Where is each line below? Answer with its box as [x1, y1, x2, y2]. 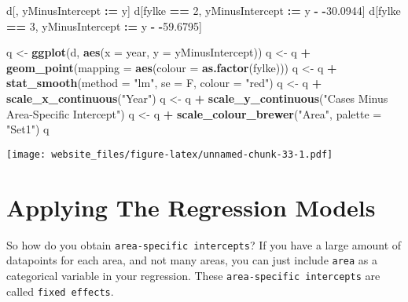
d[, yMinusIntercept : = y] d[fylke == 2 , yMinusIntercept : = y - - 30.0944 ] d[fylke [6, 2, 401, 18]
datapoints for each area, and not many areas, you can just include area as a [6, 252, 378, 268]
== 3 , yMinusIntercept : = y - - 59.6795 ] [6, 17, 202, 34]
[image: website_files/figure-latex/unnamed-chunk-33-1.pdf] [6, 148, 333, 160]
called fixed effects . [6, 282, 114, 299]
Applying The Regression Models [6, 191, 376, 223]
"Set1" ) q [6, 121, 50, 137]
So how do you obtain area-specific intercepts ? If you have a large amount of [6, 236, 402, 253]
